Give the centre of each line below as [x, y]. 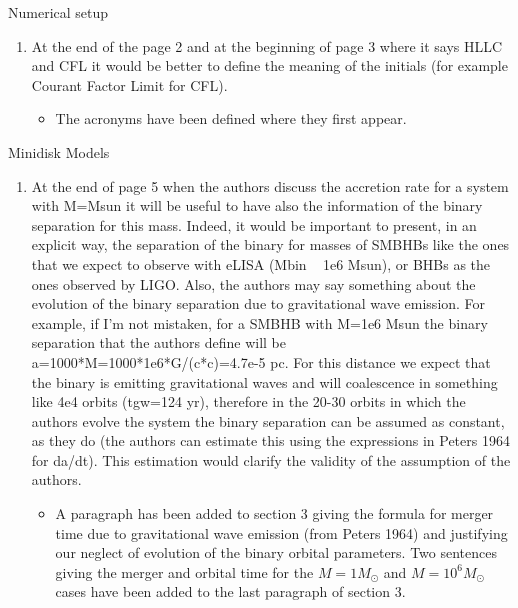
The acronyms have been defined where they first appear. [231, 118]
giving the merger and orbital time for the [184, 571]
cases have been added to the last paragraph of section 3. [230, 591]
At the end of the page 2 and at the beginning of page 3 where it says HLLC [267, 45]
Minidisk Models [59, 151]
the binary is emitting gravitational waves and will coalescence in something [264, 381]
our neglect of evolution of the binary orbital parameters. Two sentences [276, 552]
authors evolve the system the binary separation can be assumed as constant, [268, 420]
